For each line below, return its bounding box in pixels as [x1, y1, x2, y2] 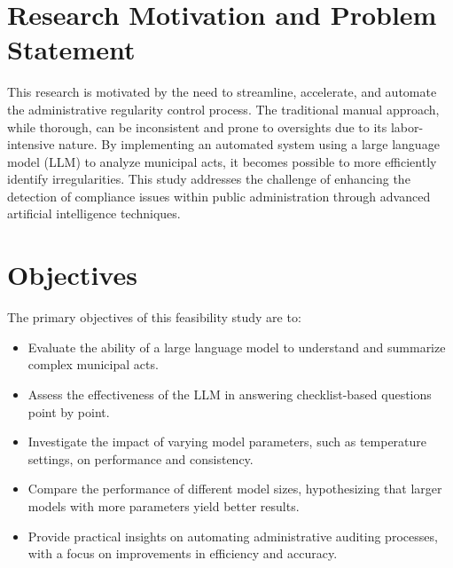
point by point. [27, 402, 110, 421]
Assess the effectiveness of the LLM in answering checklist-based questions [27, 384, 432, 403]
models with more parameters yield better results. [27, 496, 300, 515]
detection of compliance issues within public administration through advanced [7, 186, 431, 205]
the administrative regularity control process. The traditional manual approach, [7, 99, 440, 118]
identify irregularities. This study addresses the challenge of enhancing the [7, 170, 410, 188]
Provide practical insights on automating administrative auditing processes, [27, 526, 438, 545]
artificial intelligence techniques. [7, 204, 181, 223]
